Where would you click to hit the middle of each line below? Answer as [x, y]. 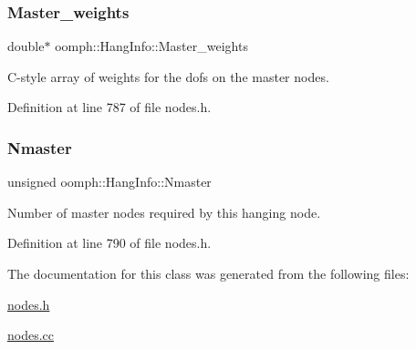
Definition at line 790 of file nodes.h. [109, 243]
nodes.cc [31, 335]
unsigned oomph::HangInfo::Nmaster [109, 182]
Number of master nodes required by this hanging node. [164, 212]
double [26, 46]
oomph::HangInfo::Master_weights [151, 46]
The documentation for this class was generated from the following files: [208, 273]
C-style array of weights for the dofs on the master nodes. [168, 76]
